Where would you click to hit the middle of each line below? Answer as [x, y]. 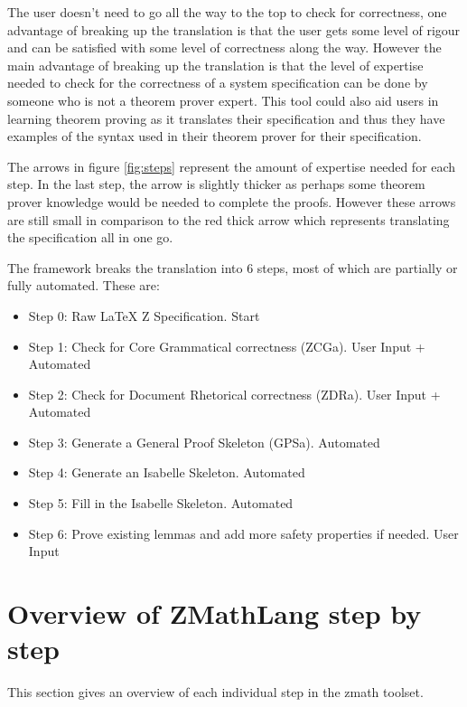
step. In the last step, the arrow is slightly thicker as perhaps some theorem [216, 184]
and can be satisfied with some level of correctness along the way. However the [224, 47]
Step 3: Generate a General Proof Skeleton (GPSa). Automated [204, 442]
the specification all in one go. [90, 237]
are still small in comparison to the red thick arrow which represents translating [229, 219]
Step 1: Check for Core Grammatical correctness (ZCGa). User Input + [227, 346]
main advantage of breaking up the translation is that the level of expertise [215, 65]
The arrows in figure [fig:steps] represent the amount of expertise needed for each [232, 166]
